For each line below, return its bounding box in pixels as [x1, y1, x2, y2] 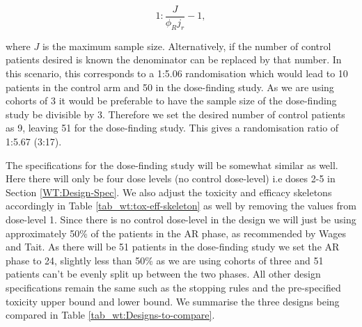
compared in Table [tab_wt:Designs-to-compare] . [6, 308, 215, 322]
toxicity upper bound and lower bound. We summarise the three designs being [6, 294, 340, 308]
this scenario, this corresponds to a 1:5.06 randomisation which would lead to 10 [6, 66, 348, 81]
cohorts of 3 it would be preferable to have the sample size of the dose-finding [6, 93, 337, 108]
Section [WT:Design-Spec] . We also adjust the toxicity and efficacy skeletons [6, 184, 332, 199]
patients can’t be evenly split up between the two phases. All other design [6, 266, 321, 281]
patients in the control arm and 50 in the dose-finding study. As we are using [6, 79, 334, 94]
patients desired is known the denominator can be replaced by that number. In [6, 52, 342, 67]
